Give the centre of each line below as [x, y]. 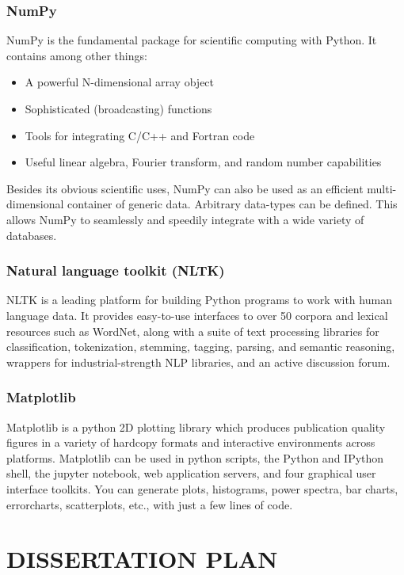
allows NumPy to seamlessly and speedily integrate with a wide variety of [185, 219]
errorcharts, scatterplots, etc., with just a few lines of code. [150, 504]
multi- [382, 188]
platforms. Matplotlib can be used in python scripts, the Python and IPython [195, 457]
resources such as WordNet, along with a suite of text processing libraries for [193, 331]
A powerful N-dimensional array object [120, 82]
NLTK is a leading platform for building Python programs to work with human [199, 300]
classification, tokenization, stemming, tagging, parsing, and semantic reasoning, [201, 347]
